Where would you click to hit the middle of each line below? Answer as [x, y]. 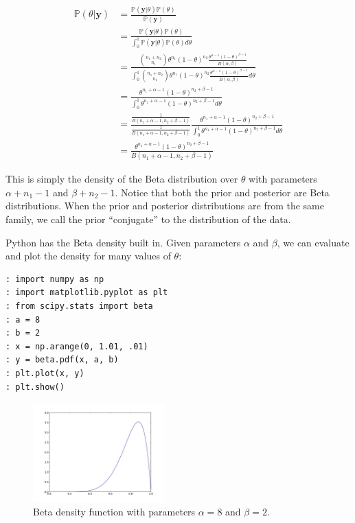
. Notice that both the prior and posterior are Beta [222, 192]
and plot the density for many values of [88, 256]
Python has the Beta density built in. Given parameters [123, 242]
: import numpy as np [55, 279]
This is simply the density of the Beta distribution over [122, 179]
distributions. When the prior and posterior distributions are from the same [165, 206]
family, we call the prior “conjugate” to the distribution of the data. [148, 219]
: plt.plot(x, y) [45, 374]
